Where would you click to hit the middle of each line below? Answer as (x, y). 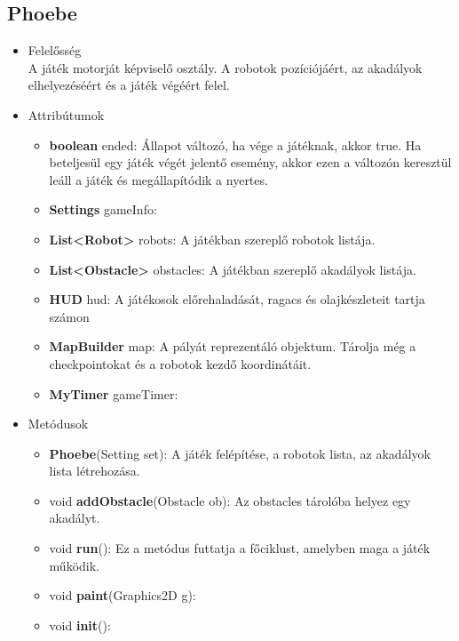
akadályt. (75, 518)
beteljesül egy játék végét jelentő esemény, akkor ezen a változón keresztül (250, 162)
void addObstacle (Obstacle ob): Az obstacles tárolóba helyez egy (230, 500)
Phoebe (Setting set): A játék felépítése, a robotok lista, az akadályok (240, 453)
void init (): (80, 625)
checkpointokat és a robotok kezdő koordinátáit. (180, 363)
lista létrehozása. (95, 471)
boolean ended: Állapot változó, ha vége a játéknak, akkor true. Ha (235, 144)
